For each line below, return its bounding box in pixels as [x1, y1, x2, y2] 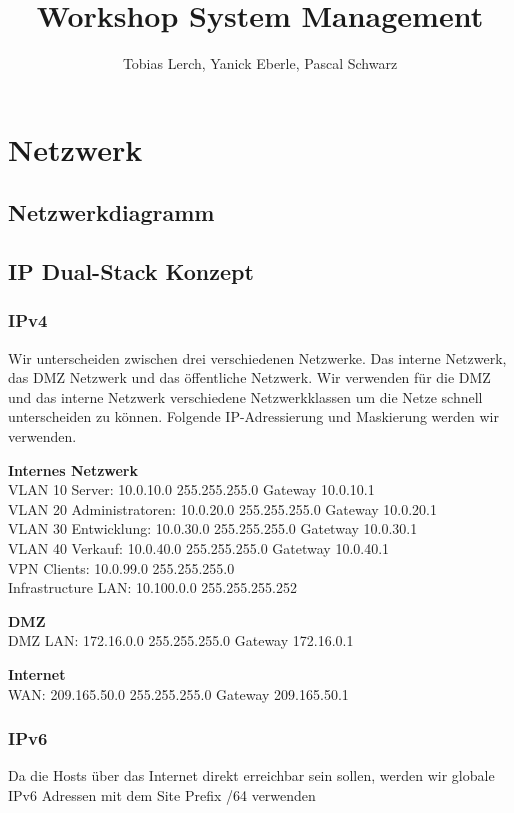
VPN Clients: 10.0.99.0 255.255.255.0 [8, 557, 235, 578]
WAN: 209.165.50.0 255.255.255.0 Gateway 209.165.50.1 [8, 683, 349, 704]
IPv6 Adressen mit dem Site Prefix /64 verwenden [8, 785, 316, 805]
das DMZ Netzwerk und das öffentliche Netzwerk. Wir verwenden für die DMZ [8, 367, 491, 388]
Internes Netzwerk [8, 459, 139, 480]
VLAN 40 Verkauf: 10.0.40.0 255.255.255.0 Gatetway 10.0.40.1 [8, 538, 390, 559]
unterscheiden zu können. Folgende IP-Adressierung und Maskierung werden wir [8, 406, 499, 427]
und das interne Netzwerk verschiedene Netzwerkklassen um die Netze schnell [8, 386, 483, 407]
